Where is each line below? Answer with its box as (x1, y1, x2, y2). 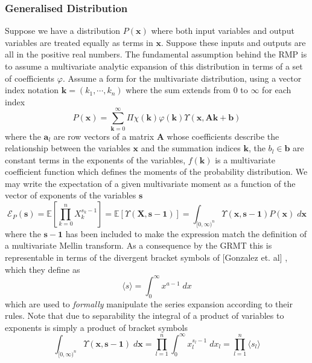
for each (262, 83, 291, 96)
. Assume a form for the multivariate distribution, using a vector (62, 71, 302, 84)
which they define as (5, 263, 80, 275)
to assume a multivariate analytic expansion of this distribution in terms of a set (5, 60, 303, 72)
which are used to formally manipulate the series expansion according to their (5, 297, 293, 310)
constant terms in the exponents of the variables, (5, 153, 186, 166)
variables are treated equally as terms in (5, 36, 153, 48)
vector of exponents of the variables (5, 189, 136, 201)
